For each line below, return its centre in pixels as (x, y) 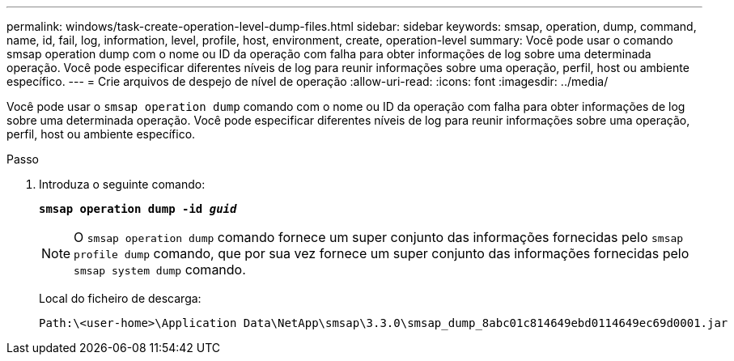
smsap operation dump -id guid (138, 209)
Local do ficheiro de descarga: (120, 298)
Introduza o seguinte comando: (122, 184)
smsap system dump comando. (160, 270)
